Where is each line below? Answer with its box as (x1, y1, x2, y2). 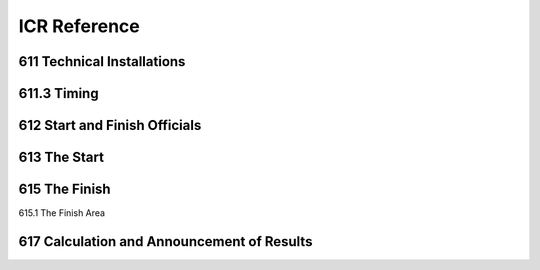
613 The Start (18, 149, 105, 166)
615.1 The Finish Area (18, 207, 105, 219)
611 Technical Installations (18, 53, 186, 70)
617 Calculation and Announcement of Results (18, 233, 313, 250)
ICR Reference (18, 15, 140, 37)
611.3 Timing (18, 85, 99, 102)
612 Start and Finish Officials (18, 117, 202, 134)
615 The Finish (18, 181, 111, 198)
